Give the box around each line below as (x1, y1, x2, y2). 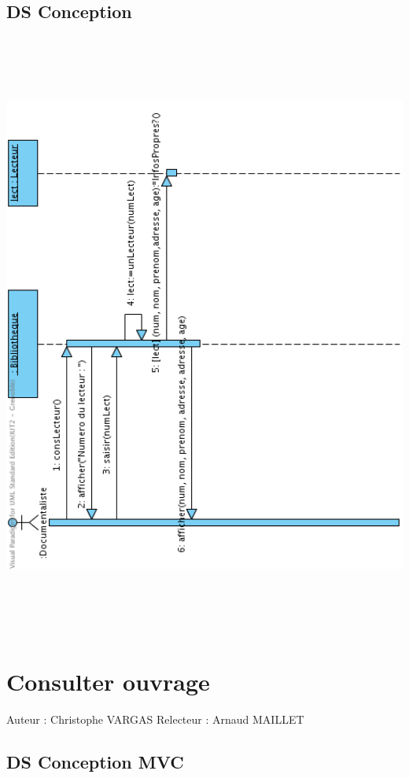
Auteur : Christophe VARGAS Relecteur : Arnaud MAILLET (6, 710, 304, 727)
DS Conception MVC (6, 749, 184, 773)
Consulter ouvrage (6, 665, 210, 697)
